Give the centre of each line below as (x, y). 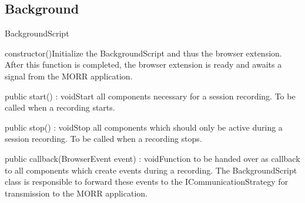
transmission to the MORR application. (76, 193)
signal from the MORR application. (69, 76)
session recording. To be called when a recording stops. (103, 139)
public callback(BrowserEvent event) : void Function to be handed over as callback (152, 158)
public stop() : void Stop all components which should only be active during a (144, 127)
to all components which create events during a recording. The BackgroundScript (151, 170)
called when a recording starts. (60, 107)
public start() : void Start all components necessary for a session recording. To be (150, 96)
